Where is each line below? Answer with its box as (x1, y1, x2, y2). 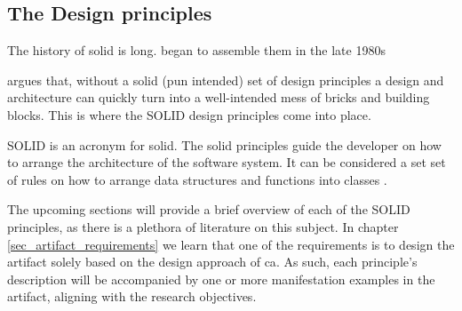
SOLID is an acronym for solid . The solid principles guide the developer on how (7, 135, 442, 154)
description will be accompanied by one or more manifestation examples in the (7, 269, 435, 288)
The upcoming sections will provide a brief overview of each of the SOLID (7, 200, 410, 219)
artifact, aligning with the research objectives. (7, 287, 257, 306)
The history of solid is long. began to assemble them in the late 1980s (7, 41, 386, 60)
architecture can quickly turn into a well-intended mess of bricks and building (7, 88, 430, 107)
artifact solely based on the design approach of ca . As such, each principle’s (7, 252, 418, 271)
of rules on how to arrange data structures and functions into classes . (7, 170, 387, 188)
